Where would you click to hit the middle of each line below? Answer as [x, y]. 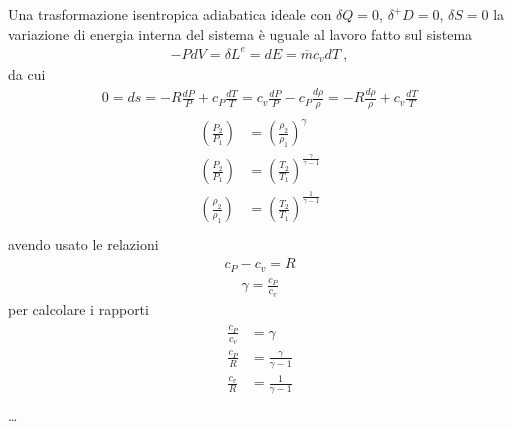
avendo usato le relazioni [83, 244]
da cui [27, 74]
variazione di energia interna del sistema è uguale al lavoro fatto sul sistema [240, 33]
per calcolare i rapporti [78, 308]
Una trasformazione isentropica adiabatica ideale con [170, 14]
